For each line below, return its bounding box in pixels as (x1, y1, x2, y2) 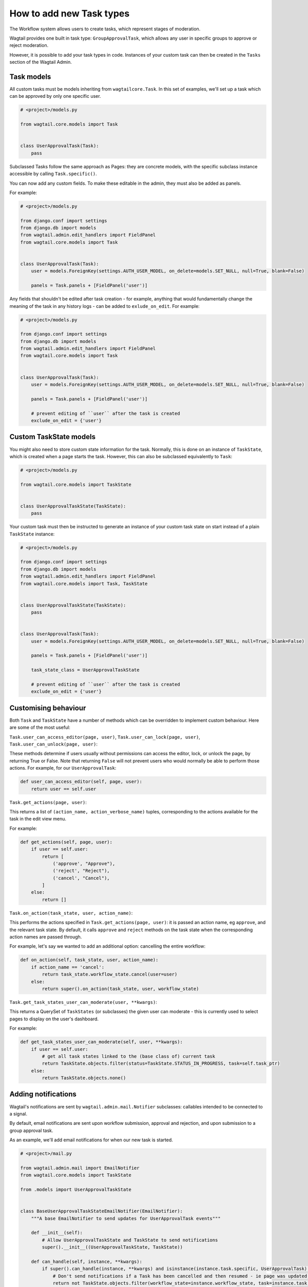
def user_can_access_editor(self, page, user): (20, 779, 142, 785)
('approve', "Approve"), (52, 860, 115, 866)
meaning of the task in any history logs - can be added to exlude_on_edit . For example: (9, 303, 200, 309)
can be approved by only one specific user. (9, 93, 101, 99)
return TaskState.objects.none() (42, 1075, 126, 1081)
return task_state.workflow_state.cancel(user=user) (42, 971, 178, 978)
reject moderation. (9, 42, 49, 48)
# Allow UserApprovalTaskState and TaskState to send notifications (42, 1237, 218, 1243)
